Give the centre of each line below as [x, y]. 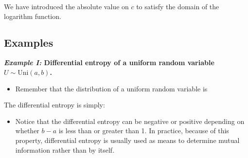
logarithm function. [33, 16]
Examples [29, 42]
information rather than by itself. [65, 149]
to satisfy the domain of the [178, 6]
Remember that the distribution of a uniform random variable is [111, 88]
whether [27, 131]
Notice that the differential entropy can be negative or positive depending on [130, 121]
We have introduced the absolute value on [66, 6]
